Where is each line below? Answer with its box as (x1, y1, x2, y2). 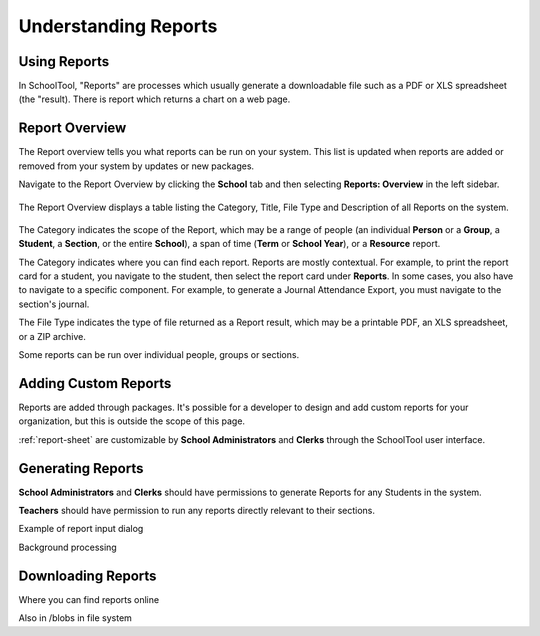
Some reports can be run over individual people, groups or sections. (18, 349, 300, 361)
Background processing (18, 541, 117, 553)
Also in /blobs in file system (18, 612, 132, 624)
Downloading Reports (18, 567, 157, 584)
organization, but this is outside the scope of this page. (18, 415, 245, 427)
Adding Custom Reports (18, 375, 172, 392)
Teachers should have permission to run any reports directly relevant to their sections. (18, 505, 375, 517)
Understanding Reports (18, 15, 218, 37)
